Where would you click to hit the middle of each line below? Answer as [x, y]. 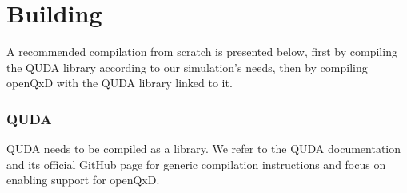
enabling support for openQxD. [83, 180]
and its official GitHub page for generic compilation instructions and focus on [196, 164]
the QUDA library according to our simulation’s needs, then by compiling [187, 67]
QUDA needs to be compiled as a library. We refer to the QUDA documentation [204, 149]
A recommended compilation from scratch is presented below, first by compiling [202, 52]
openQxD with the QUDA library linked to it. [120, 83]
